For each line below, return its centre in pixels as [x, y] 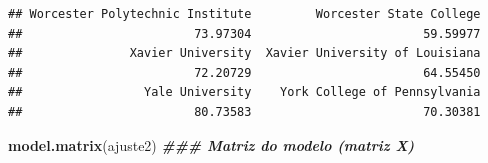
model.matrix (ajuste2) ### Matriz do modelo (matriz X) [211, 144]
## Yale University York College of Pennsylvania [244, 92]
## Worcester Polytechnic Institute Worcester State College [244, 14]
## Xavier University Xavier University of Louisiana [244, 53]
